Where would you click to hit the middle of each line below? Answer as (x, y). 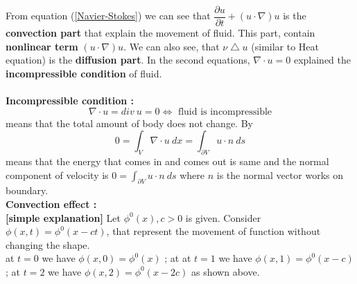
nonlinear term (42, 46)
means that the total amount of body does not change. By (129, 123)
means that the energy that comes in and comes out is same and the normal (167, 161)
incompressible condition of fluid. (84, 73)
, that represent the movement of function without (214, 231)
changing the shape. (48, 244)
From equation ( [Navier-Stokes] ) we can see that (108, 16)
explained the (322, 60)
